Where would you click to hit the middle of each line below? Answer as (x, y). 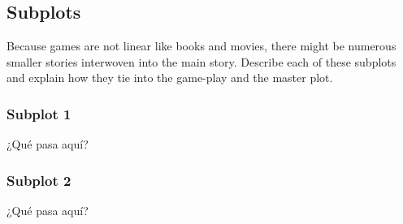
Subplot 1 (39, 113)
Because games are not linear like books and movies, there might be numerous (201, 46)
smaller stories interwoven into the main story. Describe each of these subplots (201, 61)
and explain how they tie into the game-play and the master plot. (170, 78)
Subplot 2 (39, 180)
